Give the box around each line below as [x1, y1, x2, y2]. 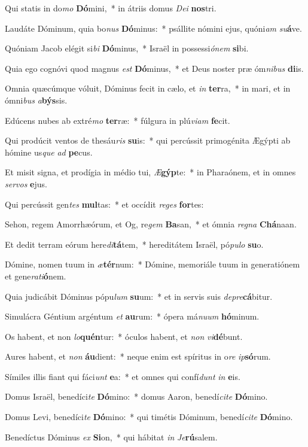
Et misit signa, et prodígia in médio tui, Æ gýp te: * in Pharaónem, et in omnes [5, 166, 296, 178]
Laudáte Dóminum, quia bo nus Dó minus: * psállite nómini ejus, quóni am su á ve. [5, 22, 302, 34]
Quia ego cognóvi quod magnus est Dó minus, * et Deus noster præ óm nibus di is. [5, 62, 304, 74]
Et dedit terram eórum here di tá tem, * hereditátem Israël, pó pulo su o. [5, 238, 264, 250]
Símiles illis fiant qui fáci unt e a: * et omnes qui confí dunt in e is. [5, 370, 240, 382]
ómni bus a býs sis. [5, 93, 68, 106]
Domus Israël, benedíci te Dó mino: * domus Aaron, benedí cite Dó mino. [5, 390, 268, 403]
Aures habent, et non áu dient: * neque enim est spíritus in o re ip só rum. [5, 350, 271, 363]
